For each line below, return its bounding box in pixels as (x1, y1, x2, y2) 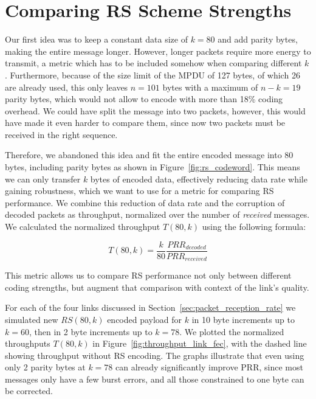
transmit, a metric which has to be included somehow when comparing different (5, 57, 302, 69)
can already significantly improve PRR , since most (115, 361, 303, 373)
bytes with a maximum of (162, 80, 258, 93)
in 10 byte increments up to (191, 313, 295, 325)
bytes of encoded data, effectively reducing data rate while (90, 172, 307, 185)
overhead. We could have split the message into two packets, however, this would (5, 104, 306, 117)
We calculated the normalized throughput (5, 220, 160, 233)
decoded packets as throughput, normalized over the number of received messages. (5, 208, 310, 221)
